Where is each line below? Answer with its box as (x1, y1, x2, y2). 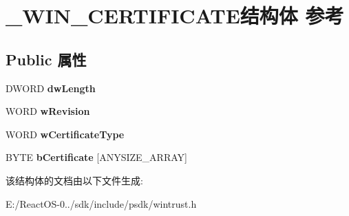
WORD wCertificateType (6, 127, 125, 141)
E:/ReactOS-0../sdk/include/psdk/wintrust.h (6, 196, 197, 210)
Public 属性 (6, 48, 87, 69)
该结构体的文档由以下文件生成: (6, 173, 143, 187)
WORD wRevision (6, 104, 90, 118)
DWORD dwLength (6, 80, 96, 95)
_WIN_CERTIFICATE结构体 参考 (6, 1, 344, 30)
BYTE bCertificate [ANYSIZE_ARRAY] (6, 150, 187, 164)
